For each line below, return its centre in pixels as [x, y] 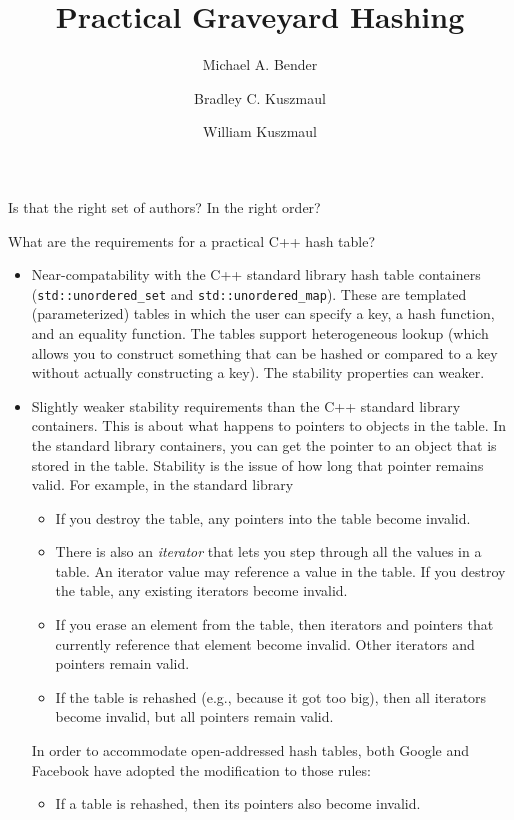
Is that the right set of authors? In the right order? [164, 206]
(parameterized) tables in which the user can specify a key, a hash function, [263, 313]
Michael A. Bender [260, 64]
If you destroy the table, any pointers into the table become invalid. [263, 517]
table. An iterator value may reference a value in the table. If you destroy [280, 570]
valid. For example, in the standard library [162, 484]
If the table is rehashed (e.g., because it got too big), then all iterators [271, 696]
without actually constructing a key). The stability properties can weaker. [258, 372]
